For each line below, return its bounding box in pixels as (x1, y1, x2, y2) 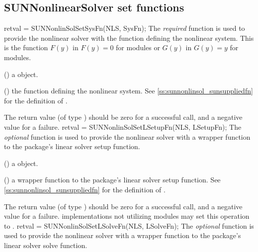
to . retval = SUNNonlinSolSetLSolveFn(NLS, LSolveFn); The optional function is (4, 220, 254, 231)
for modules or (116, 42, 160, 53)
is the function (4, 42, 48, 53)
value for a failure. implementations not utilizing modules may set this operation (4, 211, 250, 221)
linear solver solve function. (4, 240, 87, 250)
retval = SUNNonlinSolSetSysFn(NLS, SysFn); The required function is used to (4, 23, 245, 33)
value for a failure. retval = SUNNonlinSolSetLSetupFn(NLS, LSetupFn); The (4, 121, 242, 132)
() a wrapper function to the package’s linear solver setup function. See (4, 174, 221, 185)
